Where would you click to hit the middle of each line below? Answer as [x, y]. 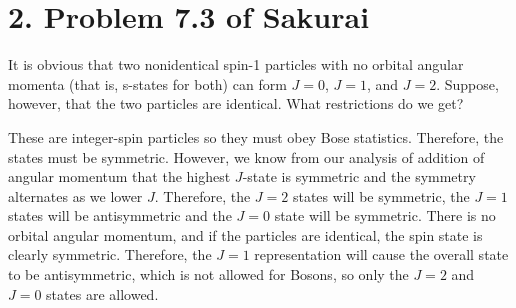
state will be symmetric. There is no [385, 215]
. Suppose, [467, 83]
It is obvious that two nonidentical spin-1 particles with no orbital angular [236, 64]
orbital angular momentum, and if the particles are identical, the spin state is [245, 234]
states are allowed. [102, 293]
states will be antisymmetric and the [120, 215]
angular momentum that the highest [119, 176]
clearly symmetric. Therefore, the [110, 254]
